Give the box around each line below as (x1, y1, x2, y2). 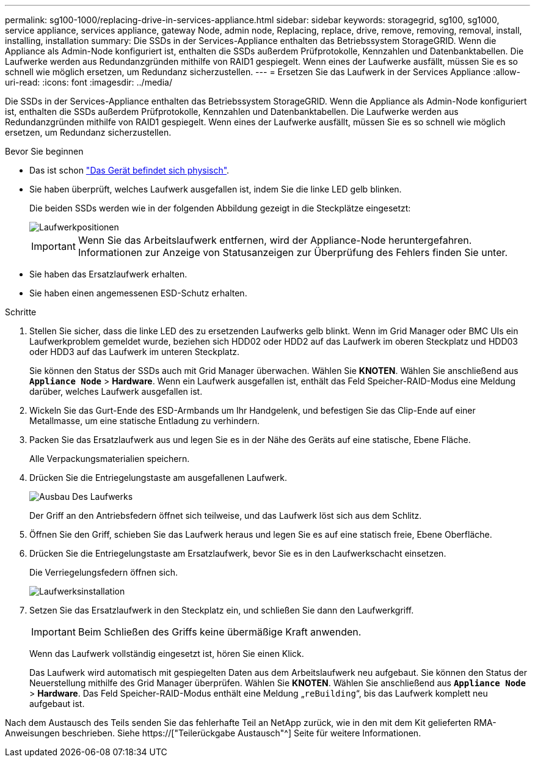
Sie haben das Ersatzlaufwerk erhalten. (29, 269, 187, 279)
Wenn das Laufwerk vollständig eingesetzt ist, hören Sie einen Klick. (29, 648, 304, 659)
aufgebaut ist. (29, 698, 85, 709)
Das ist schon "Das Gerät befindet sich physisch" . (29, 165, 230, 175)
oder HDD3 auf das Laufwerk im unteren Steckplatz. (29, 346, 240, 357)
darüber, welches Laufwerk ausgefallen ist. (29, 386, 203, 397)
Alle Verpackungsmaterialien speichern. (29, 453, 190, 464)
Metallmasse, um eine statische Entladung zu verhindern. (29, 416, 260, 426)
